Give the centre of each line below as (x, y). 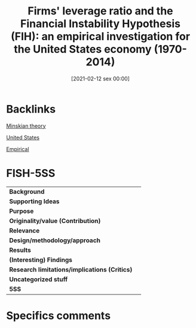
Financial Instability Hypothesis (100, 24)
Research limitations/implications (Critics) (71, 269)
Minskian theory (26, 126)
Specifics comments (59, 315)
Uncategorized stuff (39, 279)
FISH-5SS (31, 173)
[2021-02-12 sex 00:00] (100, 79)
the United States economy (83, 49)
